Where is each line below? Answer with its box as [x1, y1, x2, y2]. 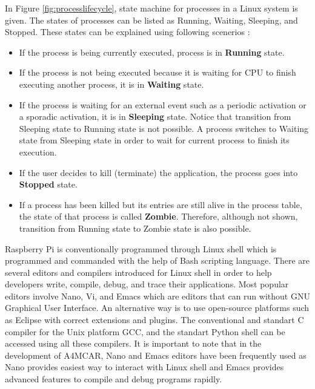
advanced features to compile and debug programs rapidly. [5, 373, 222, 385]
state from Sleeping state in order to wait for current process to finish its [19, 134, 290, 146]
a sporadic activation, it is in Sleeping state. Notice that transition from [19, 110, 291, 123]
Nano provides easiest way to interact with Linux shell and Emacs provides [5, 361, 284, 373]
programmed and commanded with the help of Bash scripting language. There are [5, 254, 310, 267]
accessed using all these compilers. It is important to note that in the [5, 337, 262, 350]
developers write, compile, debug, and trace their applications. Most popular [5, 278, 289, 290]
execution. [19, 145, 57, 158]
